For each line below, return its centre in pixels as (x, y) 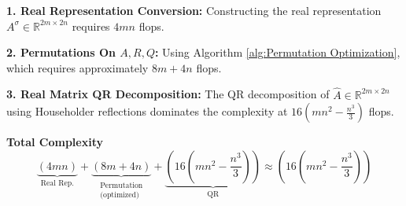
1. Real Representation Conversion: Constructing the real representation (194, 10)
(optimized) (120, 195)
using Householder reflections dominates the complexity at (147, 111)
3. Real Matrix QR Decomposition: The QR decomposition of (168, 94)
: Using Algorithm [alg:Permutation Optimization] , (277, 52)
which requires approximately (78, 67)
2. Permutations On (61, 52)
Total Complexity (55, 142)
